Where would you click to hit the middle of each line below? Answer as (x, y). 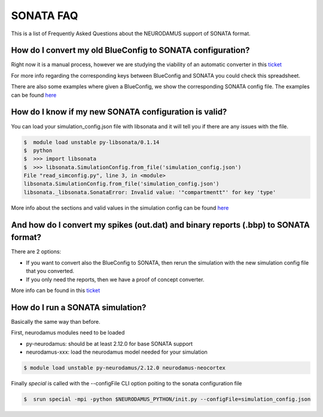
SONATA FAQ (45, 16)
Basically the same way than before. (56, 321)
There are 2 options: (36, 252)
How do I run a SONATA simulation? (79, 307)
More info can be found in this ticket (56, 290)
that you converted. (50, 271)
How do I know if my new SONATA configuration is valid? (119, 112)
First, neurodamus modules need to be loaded (68, 333)
